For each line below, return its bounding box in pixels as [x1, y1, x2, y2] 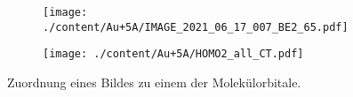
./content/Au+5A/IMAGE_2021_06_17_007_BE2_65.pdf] [43, 20, 349, 34]
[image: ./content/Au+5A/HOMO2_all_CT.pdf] [43, 48, 304, 61]
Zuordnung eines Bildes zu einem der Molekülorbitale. [7, 72, 301, 91]
